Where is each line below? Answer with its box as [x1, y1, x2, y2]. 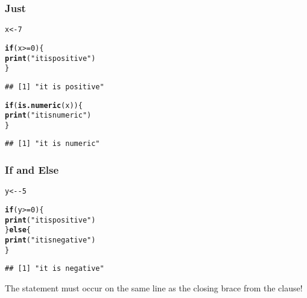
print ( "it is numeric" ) [5, 111, 92, 120]
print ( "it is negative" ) [5, 235, 96, 244]
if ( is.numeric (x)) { [5, 101, 83, 110]
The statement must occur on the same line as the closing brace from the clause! [5, 281, 303, 294]
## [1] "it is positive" [5, 82, 104, 91]
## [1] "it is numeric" [5, 139, 100, 148]
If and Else [5, 162, 59, 177]
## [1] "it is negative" [5, 264, 104, 273]
